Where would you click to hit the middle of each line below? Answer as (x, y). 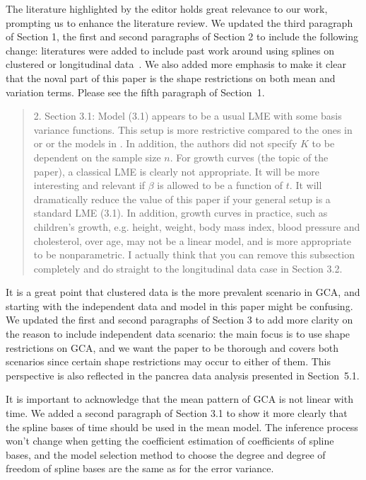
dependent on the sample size (97, 157)
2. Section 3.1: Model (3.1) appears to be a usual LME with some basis (188, 116)
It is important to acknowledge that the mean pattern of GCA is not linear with (179, 399)
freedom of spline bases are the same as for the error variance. (140, 468)
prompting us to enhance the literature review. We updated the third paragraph (179, 22)
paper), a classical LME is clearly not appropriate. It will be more (176, 171)
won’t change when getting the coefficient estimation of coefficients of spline (170, 441)
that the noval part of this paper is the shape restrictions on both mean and (171, 78)
